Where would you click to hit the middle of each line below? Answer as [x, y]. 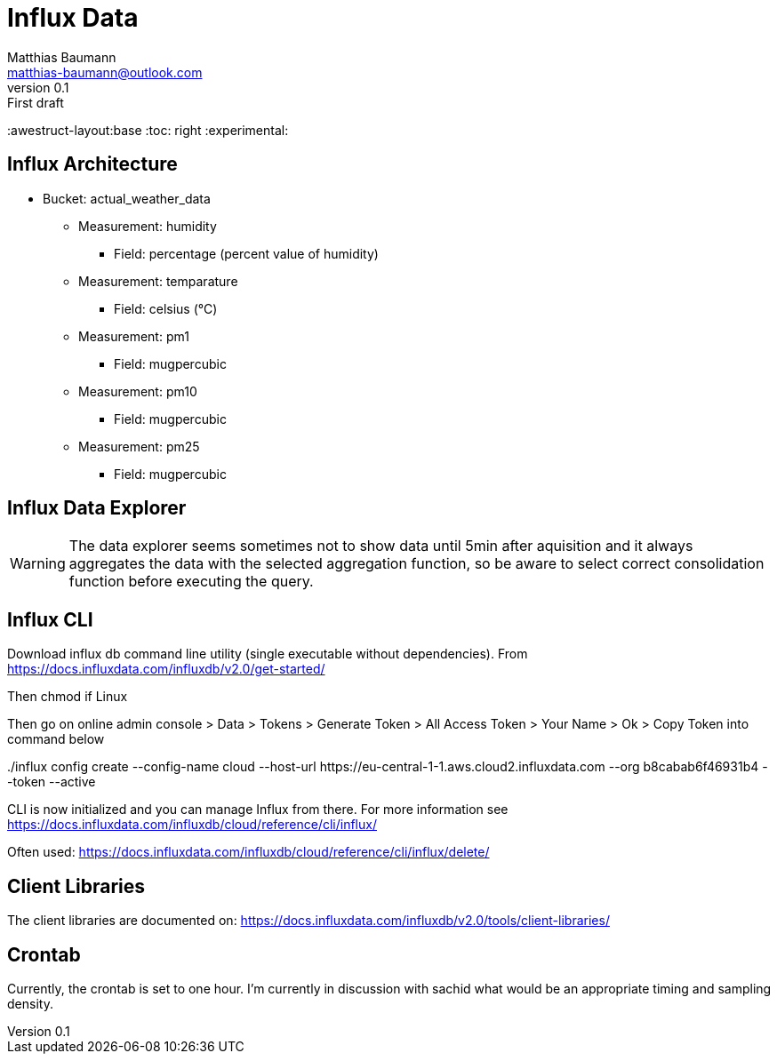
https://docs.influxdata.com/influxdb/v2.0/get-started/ [166, 669]
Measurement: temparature [158, 281]
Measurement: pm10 [138, 391]
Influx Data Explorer [97, 508]
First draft [36, 102]
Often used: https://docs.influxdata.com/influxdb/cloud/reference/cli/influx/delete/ [248, 852]
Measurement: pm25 [139, 446]
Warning [38, 564]
